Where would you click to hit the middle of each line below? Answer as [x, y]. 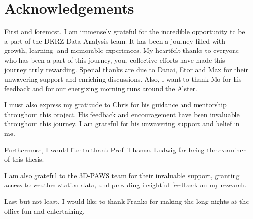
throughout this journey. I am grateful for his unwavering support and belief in [122, 124]
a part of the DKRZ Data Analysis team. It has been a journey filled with [115, 41]
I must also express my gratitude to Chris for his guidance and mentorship [116, 105]
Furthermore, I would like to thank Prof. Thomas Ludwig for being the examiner [125, 149]
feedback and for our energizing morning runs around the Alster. [101, 88]
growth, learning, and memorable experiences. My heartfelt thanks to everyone [122, 50]
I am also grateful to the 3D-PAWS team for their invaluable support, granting [122, 175]
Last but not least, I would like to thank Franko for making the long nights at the [127, 201]
